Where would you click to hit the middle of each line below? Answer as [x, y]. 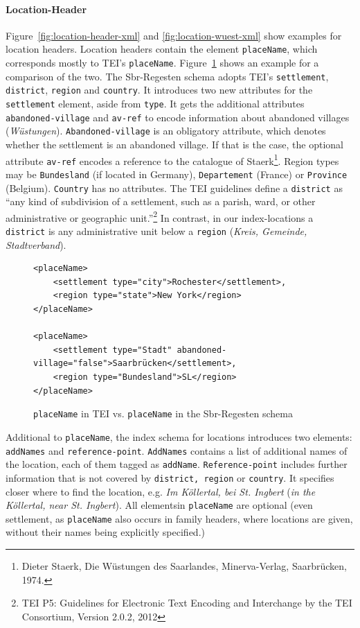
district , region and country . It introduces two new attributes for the [159, 90]
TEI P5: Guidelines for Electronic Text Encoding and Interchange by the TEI [187, 603]
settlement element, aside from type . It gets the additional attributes [155, 104]
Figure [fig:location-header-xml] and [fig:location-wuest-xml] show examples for [174, 35]
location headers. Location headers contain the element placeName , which [162, 49]
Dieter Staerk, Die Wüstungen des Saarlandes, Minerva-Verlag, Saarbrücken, [184, 566]
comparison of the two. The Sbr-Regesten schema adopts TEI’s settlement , [167, 76]
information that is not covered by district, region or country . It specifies [170, 477]
